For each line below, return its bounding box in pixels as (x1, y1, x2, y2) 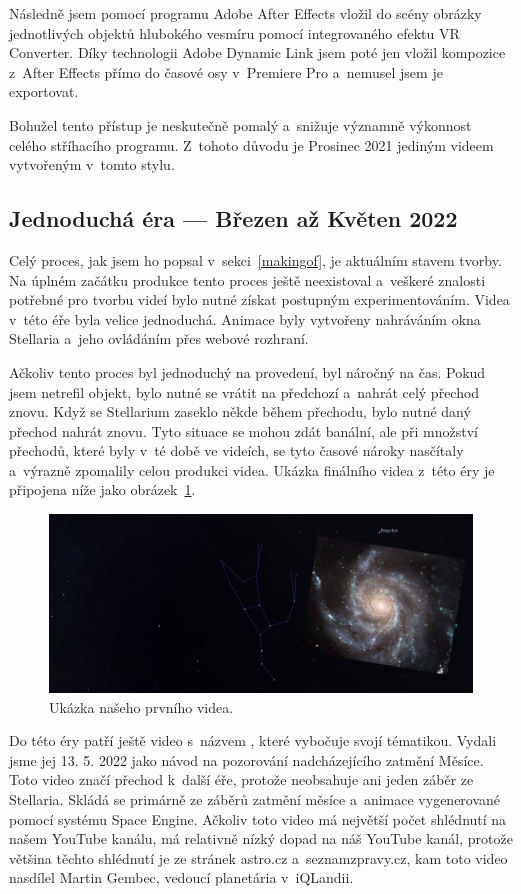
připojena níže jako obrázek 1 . (9, 479, 196, 500)
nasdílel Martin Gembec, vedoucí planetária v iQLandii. (9, 867, 354, 888)
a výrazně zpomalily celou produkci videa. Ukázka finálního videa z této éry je (9, 459, 495, 480)
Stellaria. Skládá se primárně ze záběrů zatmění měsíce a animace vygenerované (9, 788, 501, 809)
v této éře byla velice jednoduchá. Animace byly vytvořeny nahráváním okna (9, 308, 481, 329)
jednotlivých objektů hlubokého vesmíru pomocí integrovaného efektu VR (9, 22, 460, 43)
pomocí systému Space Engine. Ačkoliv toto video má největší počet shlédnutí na (9, 808, 507, 829)
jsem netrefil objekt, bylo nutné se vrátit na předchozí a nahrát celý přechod (9, 381, 480, 402)
